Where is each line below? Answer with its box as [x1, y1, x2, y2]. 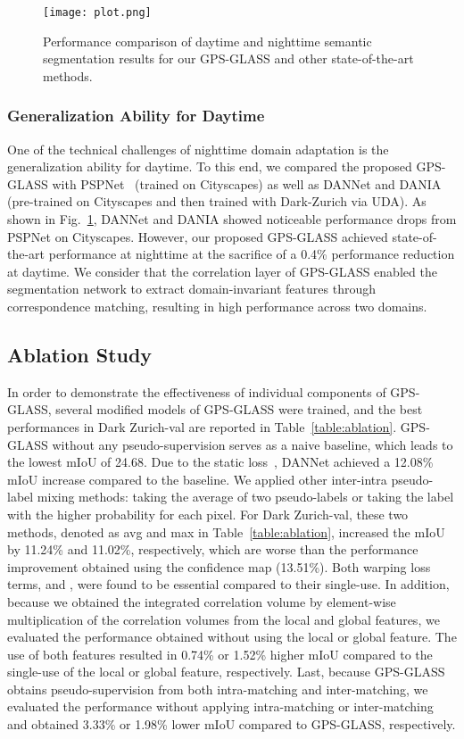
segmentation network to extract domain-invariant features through [7, 279, 376, 298]
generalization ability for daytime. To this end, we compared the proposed [7, 157, 412, 176]
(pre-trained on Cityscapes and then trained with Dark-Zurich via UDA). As [7, 192, 427, 211]
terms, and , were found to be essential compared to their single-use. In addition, [7, 575, 450, 594]
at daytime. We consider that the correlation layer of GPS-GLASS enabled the [7, 262, 437, 280]
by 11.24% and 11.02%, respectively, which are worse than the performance [7, 540, 418, 559]
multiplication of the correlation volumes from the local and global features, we [7, 610, 440, 628]
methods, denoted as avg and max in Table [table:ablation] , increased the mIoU [7, 522, 445, 541]
